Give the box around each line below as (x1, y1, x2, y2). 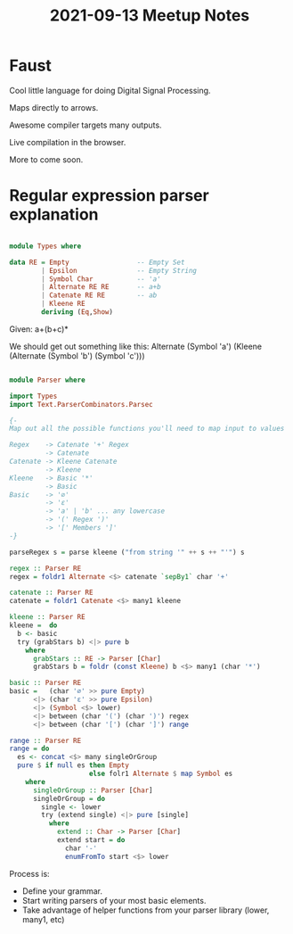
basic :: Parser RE (9, 679, 82, 688)
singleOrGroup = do (32, 794, 105, 803)
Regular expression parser (9, 186, 209, 206)
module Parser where (9, 376, 86, 384)
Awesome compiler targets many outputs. (9, 120, 162, 130)
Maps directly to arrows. (9, 102, 99, 112)
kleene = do (9, 621, 58, 630)
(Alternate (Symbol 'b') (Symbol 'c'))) (9, 350, 145, 361)
